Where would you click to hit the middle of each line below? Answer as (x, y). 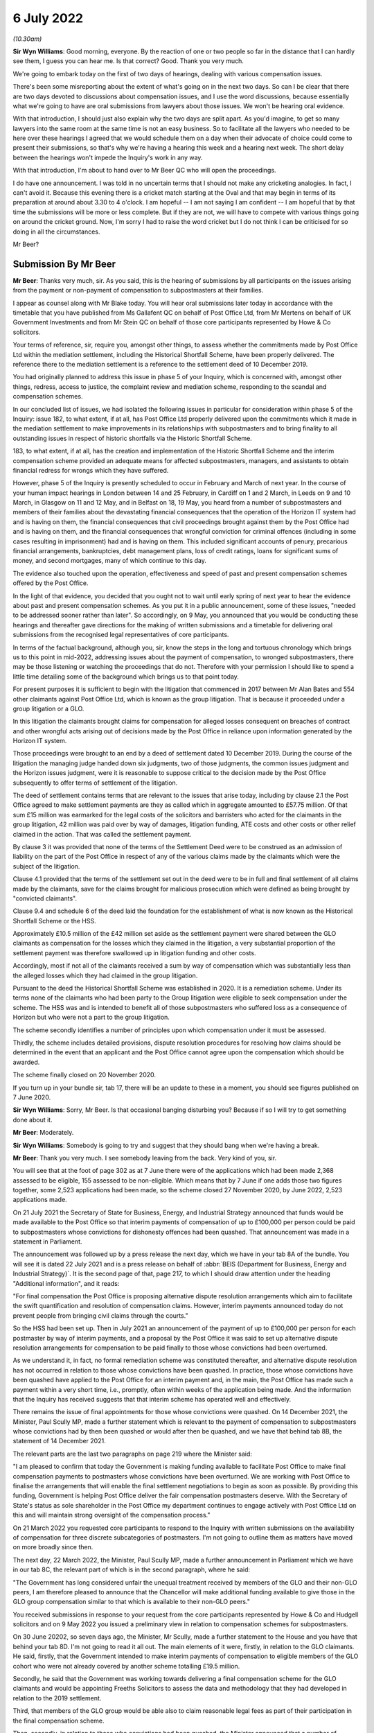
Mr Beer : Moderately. (43, 1133)
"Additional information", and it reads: (66, 1283)
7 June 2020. (32, 1097)
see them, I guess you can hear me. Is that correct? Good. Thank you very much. (128, 61)
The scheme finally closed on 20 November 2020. (84, 1075)
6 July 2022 (48, 18)
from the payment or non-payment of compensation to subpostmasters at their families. (138, 290)
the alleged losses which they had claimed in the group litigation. (105, 975)
